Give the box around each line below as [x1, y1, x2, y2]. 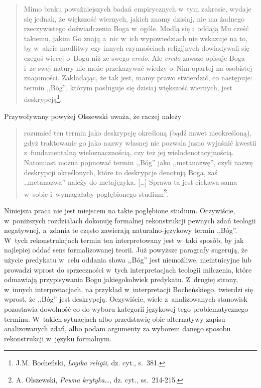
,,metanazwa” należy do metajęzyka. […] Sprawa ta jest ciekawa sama [24, 177, 237, 187]
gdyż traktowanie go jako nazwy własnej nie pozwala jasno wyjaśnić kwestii [24, 137, 256, 148]
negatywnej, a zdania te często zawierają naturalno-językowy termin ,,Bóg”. [4, 225, 237, 235]
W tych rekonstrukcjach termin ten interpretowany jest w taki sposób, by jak [4, 234, 244, 245]
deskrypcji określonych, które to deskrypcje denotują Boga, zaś [24, 167, 218, 177]
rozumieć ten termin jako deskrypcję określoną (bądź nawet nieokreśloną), [24, 127, 252, 138]
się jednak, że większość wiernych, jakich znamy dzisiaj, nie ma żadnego [24, 13, 245, 24]
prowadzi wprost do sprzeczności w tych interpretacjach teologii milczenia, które [4, 264, 252, 275]
